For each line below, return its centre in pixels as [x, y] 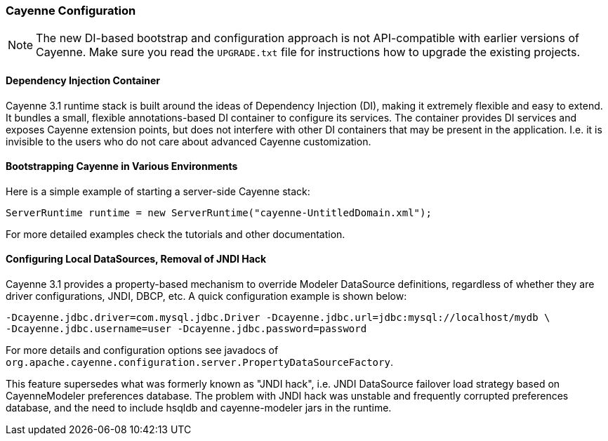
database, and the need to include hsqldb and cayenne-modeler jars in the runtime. [199, 408]
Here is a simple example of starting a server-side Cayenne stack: [158, 191]
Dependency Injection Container [83, 80]
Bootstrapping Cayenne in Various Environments [122, 166]
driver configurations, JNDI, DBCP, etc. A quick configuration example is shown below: [206, 296]
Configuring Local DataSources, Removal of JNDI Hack [136, 259]
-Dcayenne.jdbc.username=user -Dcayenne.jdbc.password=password [186, 329]
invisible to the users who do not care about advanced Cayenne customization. [189, 141]
